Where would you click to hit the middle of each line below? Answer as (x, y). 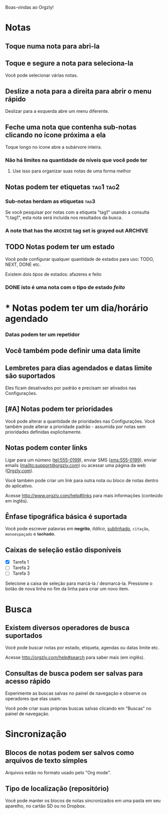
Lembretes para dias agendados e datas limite (79, 368)
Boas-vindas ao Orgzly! (30, 7)
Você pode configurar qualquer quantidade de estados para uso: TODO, (80, 259)
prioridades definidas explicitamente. (43, 432)
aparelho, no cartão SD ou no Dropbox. (46, 806)
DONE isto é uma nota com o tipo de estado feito (65, 287)
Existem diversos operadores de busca (67, 627)
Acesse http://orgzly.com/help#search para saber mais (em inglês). (75, 657)
